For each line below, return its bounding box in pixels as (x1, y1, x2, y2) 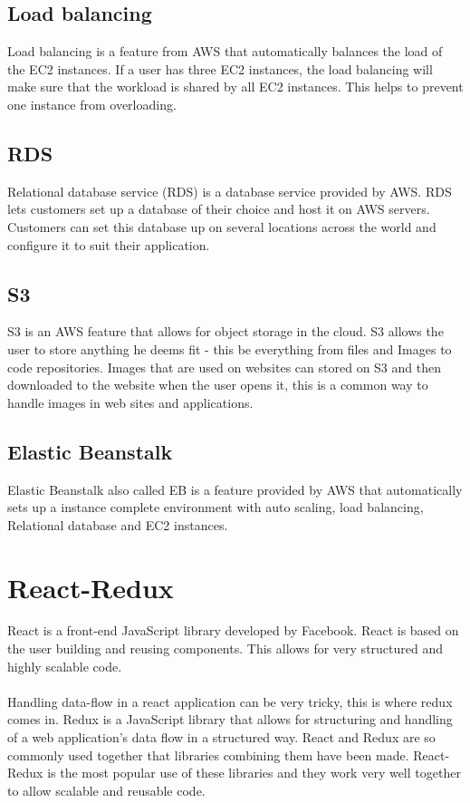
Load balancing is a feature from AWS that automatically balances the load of (7, 42, 443, 61)
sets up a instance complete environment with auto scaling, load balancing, (7, 498, 424, 517)
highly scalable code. (7, 656, 122, 675)
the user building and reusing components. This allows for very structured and (7, 639, 444, 658)
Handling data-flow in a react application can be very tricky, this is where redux (7, 692, 453, 711)
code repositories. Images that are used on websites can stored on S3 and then (7, 357, 441, 376)
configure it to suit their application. (7, 235, 210, 254)
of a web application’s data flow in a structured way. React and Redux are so (7, 728, 436, 746)
